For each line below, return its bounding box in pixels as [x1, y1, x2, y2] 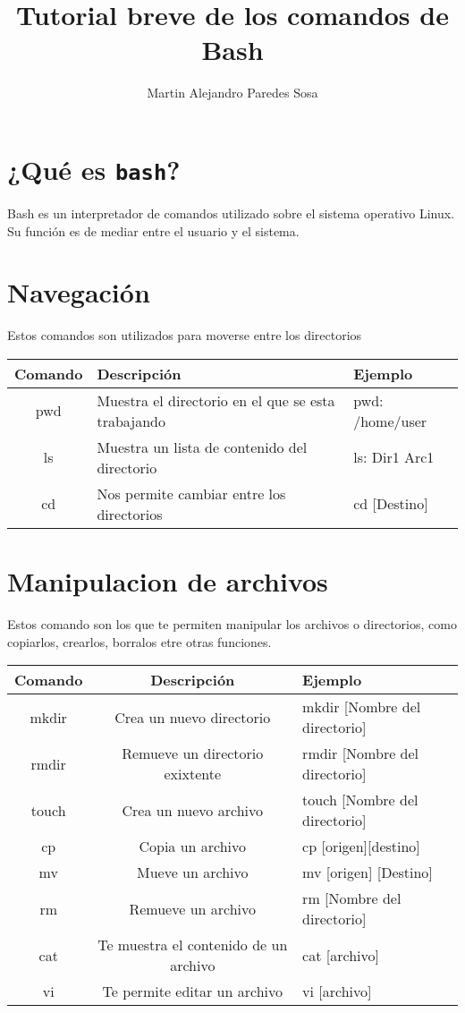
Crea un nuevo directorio [114, 706, 271, 728]
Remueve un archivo [129, 898, 257, 919]
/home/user [353, 410, 427, 431]
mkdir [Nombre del [302, 696, 421, 718]
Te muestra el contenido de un [97, 934, 288, 956]
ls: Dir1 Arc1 [353, 447, 435, 468]
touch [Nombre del [302, 789, 418, 811]
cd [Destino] [353, 493, 428, 515]
